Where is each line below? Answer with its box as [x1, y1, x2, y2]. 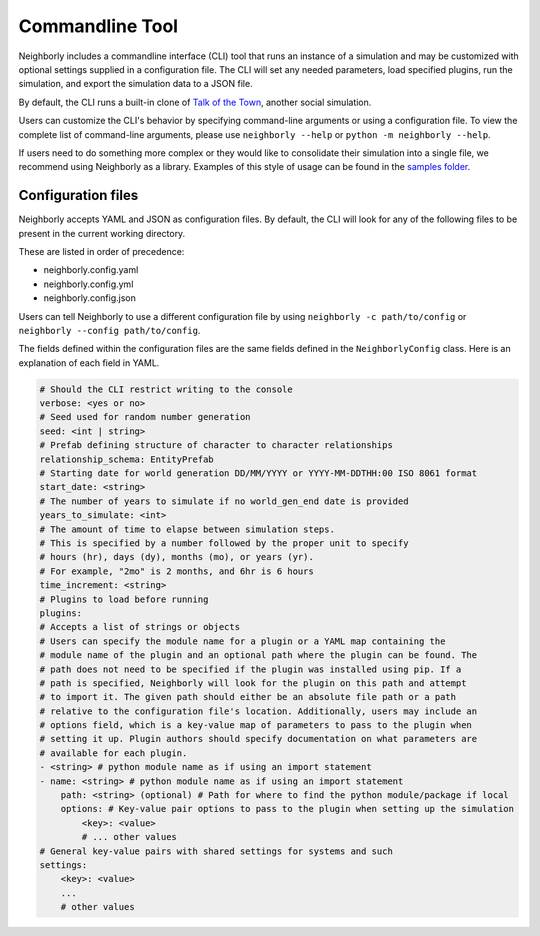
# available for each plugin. [39, 747, 188, 759]
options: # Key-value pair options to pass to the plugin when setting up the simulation [60, 803, 515, 815]
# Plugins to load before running [39, 593, 209, 605]
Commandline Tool [18, 15, 179, 37]
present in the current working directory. [18, 227, 186, 239]
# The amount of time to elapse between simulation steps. [39, 523, 335, 535]
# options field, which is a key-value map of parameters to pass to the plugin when [39, 720, 472, 731]
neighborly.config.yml [43, 278, 134, 290]
